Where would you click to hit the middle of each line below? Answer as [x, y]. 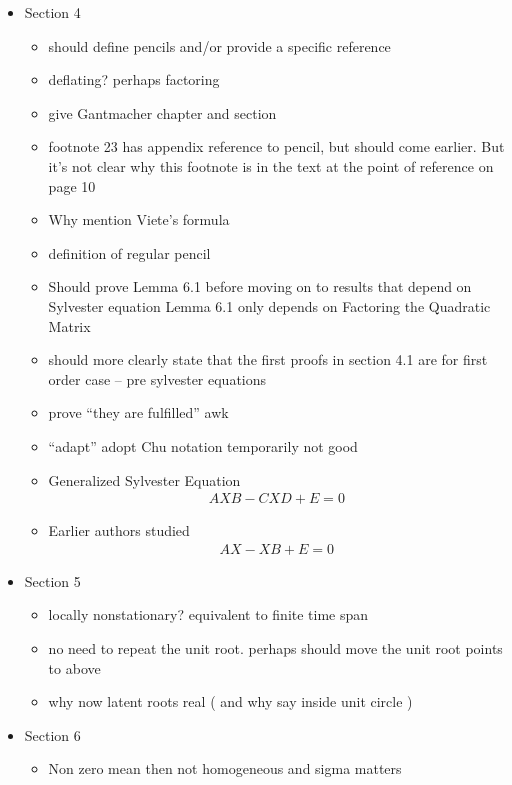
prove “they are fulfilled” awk [138, 412]
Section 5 [52, 580]
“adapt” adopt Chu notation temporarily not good [203, 445]
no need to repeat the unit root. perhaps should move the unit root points [275, 647]
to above [74, 667]
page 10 [72, 185]
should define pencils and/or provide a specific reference [219, 45]
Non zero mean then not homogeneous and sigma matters [225, 768]
